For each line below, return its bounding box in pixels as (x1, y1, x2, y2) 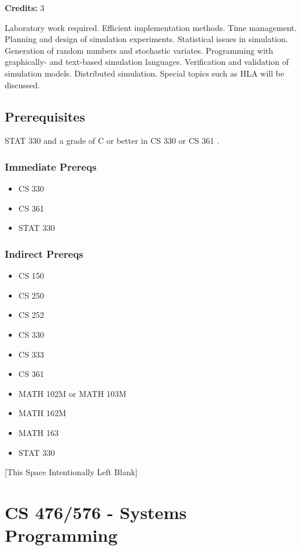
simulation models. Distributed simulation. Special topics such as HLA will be (5, 67, 285, 79)
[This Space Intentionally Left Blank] (5, 466, 138, 478)
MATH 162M (18, 407, 67, 419)
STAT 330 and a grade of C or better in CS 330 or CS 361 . (5, 134, 219, 147)
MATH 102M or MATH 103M (18, 387, 127, 399)
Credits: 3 (5, 2, 44, 13)
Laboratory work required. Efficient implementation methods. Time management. (5, 21, 297, 33)
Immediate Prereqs (5, 159, 97, 174)
